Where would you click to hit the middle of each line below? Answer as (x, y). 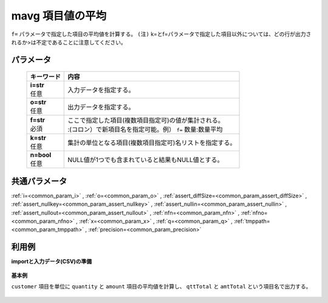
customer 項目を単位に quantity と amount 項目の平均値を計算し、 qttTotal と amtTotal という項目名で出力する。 (161, 287)
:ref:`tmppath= (252, 221)
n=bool (41, 155)
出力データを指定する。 (101, 107)
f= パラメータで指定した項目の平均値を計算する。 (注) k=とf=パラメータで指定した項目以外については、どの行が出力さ (161, 34)
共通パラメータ (39, 181)
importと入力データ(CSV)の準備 (52, 262)
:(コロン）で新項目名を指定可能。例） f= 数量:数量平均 (145, 129)
